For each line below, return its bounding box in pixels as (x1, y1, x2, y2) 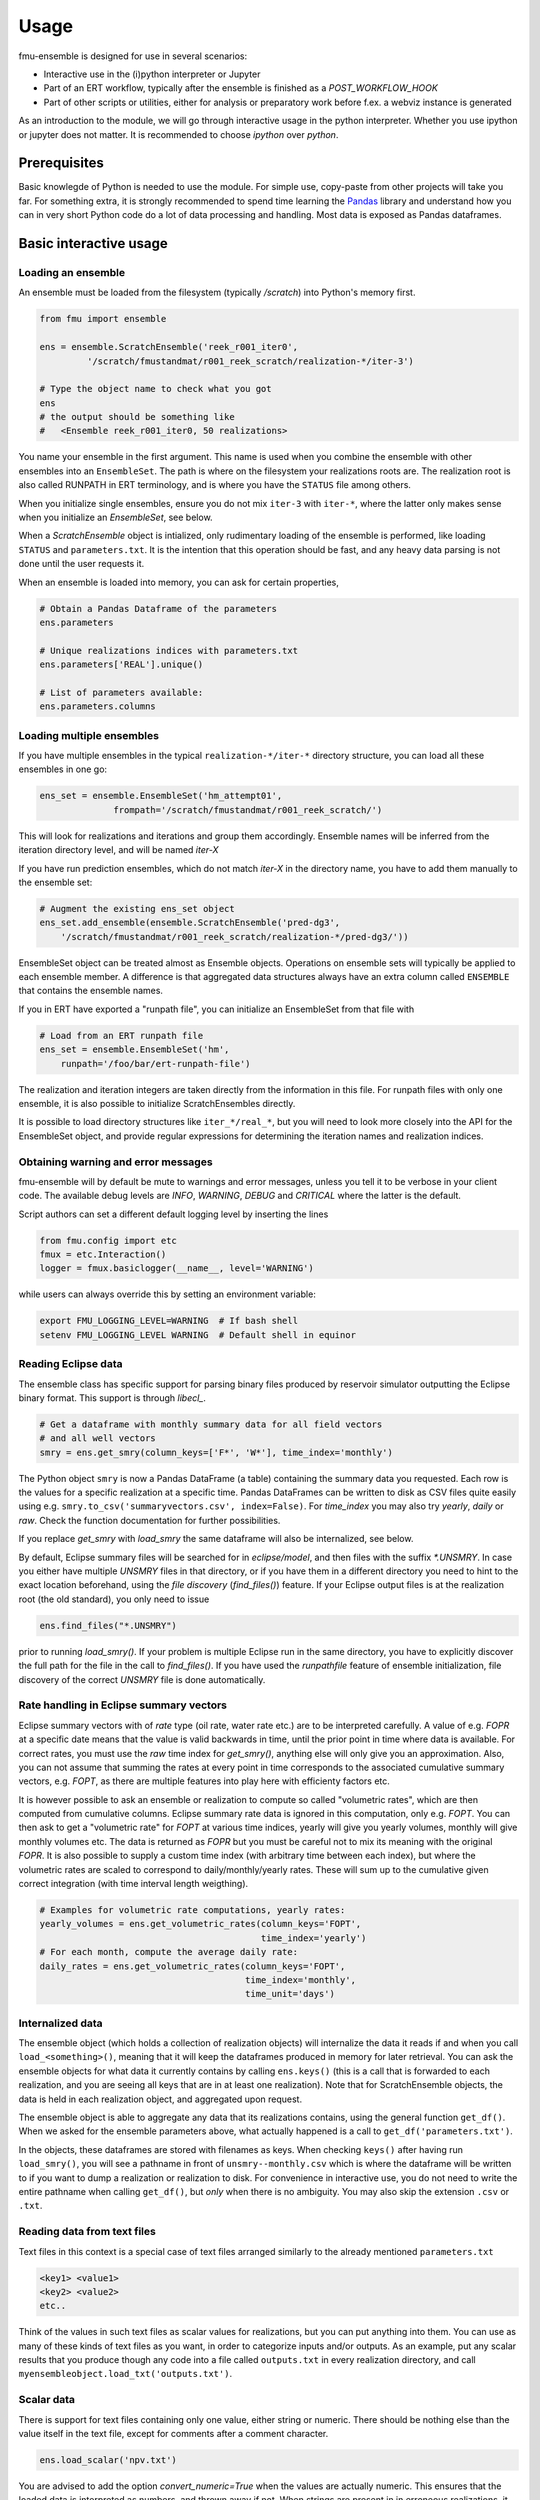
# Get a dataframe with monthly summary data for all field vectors (39, 1418, 383, 1430)
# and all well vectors (39, 1433, 157, 1444)
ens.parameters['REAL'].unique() (39, 659, 204, 670)
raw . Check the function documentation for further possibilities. (18, 1514, 281, 1526)
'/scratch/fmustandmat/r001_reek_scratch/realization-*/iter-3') (86, 355, 415, 367)
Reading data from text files (18, 2225, 157, 2239)
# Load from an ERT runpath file (39, 1030, 204, 1041)
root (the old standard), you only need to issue (18, 1593, 210, 1605)
